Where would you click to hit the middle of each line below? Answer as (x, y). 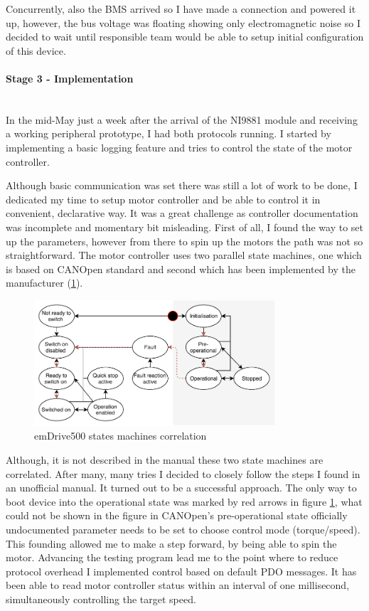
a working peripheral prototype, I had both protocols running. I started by (169, 133)
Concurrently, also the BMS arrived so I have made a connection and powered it (181, 9)
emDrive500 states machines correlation (121, 436)
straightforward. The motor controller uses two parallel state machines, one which (184, 255)
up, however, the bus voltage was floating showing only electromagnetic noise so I (183, 22)
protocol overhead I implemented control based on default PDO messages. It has (181, 571)
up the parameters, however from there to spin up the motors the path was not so (184, 241)
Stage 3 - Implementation (70, 78)
